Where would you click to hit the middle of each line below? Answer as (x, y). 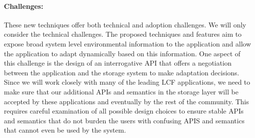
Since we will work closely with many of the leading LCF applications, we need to (127, 82)
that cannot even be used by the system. (65, 130)
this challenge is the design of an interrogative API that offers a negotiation (118, 63)
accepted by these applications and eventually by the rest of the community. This (127, 101)
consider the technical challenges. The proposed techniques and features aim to (123, 34)
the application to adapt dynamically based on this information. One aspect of (122, 53)
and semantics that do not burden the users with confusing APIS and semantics (124, 120)
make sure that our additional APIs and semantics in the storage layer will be (121, 91)
